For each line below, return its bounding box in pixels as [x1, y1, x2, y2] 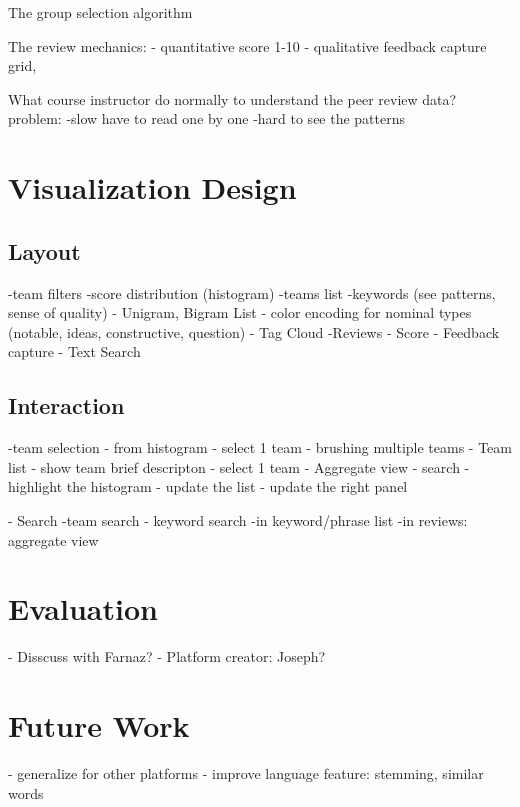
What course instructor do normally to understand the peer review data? [8, 88, 457, 109]
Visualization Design [8, 167, 297, 208]
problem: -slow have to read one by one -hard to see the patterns [8, 108, 406, 129]
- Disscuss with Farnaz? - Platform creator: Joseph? [8, 646, 326, 667]
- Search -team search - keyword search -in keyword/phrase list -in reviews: [8, 509, 468, 530]
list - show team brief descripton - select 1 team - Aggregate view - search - [8, 456, 470, 477]
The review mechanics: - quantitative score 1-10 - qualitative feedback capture [8, 35, 487, 56]
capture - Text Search [8, 341, 141, 362]
